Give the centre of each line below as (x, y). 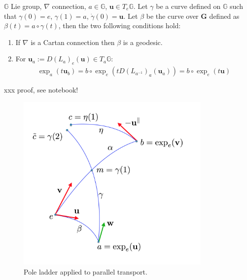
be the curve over (172, 16)
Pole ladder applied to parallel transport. (86, 271)
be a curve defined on (188, 6)
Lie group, (26, 6)
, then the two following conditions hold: (120, 25)
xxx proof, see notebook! (41, 90)
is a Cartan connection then (73, 42)
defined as (224, 16)
